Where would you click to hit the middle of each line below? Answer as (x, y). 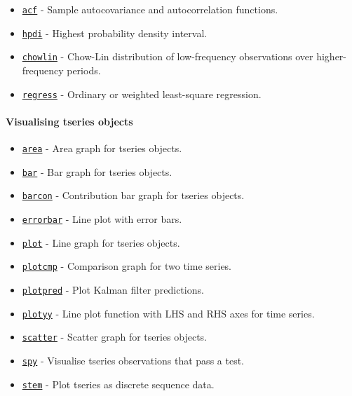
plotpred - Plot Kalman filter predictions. (113, 289)
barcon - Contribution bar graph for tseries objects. (133, 195)
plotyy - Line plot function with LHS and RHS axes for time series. (168, 313)
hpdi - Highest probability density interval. (115, 33)
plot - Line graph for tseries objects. (101, 242)
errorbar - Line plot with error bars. (102, 218)
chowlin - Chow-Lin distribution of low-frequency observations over (168, 56)
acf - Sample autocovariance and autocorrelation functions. (150, 9)
